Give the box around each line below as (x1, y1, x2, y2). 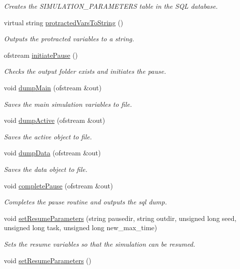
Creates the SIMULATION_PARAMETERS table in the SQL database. (4, 1, 218, 11)
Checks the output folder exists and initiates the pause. (4, 66, 166, 76)
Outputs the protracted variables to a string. (4, 34, 135, 44)
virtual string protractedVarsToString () (4, 17, 123, 27)
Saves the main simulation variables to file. (4, 99, 132, 109)
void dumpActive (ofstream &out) (4, 115, 105, 125)
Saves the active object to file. (4, 131, 92, 141)
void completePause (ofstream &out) (4, 180, 113, 190)
